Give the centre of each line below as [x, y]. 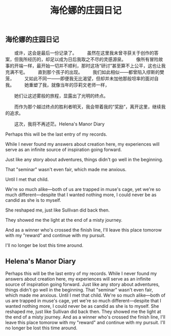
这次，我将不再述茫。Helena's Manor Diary [59, 124]
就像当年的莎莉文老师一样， [80, 85]
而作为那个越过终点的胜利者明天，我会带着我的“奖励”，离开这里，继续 [88, 107]
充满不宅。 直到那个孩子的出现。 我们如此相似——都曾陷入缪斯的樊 [85, 72]
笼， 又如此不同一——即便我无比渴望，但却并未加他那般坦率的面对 [80, 78]
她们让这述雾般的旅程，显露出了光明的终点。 [61, 96]
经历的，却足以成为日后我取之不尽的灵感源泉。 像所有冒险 [93, 59]
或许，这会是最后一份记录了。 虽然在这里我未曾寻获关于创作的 [84, 53]
